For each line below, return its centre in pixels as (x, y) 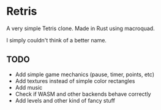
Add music (29, 87)
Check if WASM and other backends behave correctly (83, 94)
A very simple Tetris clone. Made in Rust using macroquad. (80, 28)
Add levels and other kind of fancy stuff (65, 100)
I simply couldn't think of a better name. (57, 40)
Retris (22, 11)
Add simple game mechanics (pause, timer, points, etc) (85, 74)
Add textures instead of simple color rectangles (75, 81)
